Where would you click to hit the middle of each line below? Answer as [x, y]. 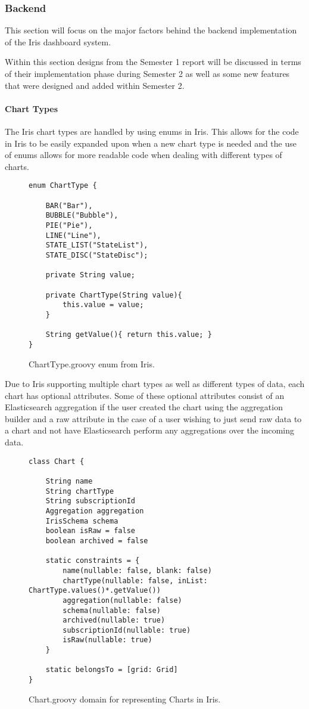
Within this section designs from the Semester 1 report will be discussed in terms [153, 62]
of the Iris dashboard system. [58, 41]
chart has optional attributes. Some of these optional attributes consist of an [145, 395]
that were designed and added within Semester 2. [95, 85]
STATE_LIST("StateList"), [97, 245]
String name [69, 481]
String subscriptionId [90, 501]
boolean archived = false [97, 541]
